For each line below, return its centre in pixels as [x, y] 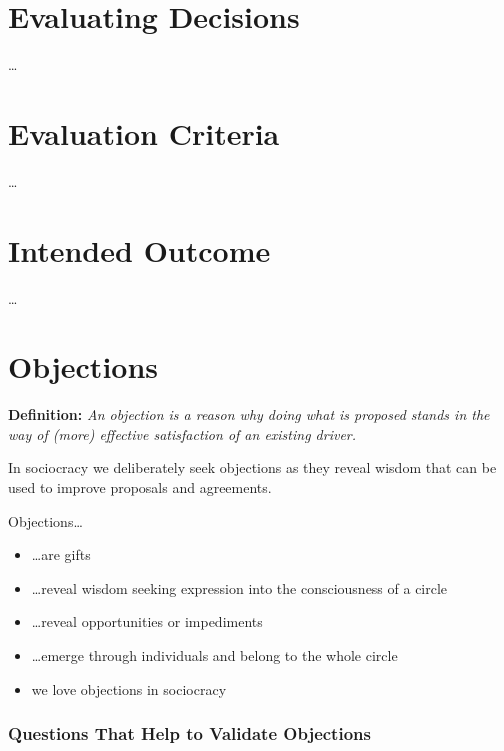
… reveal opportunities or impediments [147, 621]
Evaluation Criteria [144, 132]
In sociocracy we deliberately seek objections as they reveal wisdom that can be [252, 467]
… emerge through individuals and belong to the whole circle [214, 655]
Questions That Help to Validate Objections [189, 733]
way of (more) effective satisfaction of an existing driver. [182, 433]
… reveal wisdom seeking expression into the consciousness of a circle [239, 587]
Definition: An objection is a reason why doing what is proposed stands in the [249, 414]
